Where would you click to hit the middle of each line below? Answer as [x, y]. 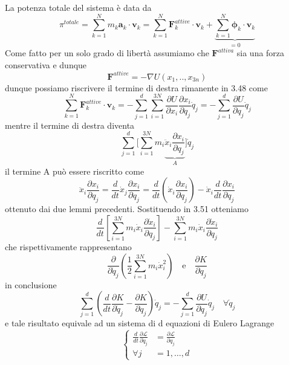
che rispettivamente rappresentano [68, 246]
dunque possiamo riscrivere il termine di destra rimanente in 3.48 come [136, 87]
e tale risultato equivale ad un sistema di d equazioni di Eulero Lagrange [140, 323]
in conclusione [31, 284]
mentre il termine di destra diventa [70, 125]
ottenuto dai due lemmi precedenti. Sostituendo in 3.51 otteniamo [127, 209]
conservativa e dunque [46, 64]
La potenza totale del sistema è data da [78, 7]
